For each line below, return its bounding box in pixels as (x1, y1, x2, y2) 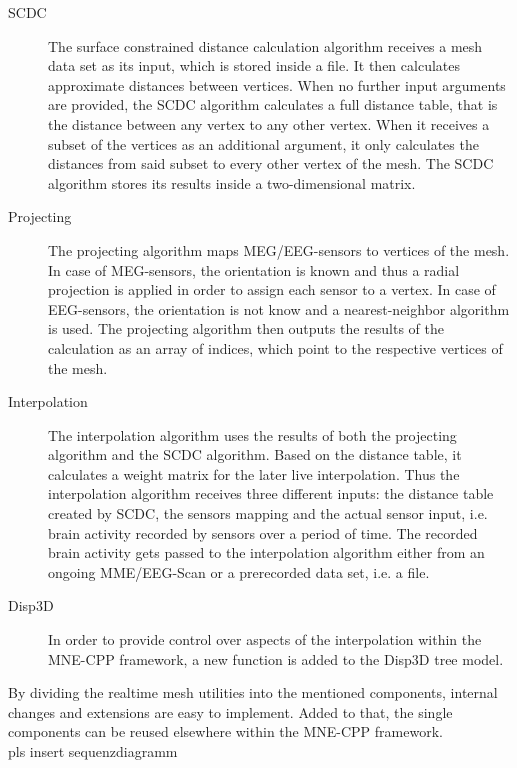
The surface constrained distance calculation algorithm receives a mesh (48, 35, 483, 56)
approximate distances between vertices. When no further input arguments (48, 74, 506, 95)
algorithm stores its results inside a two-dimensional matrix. (48, 172, 416, 193)
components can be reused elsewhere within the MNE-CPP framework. (8, 721, 443, 742)
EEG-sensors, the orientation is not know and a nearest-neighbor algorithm (48, 298, 510, 319)
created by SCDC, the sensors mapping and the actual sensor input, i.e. (48, 503, 488, 524)
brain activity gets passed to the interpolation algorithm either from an (48, 542, 485, 563)
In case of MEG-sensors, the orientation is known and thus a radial (48, 259, 460, 280)
